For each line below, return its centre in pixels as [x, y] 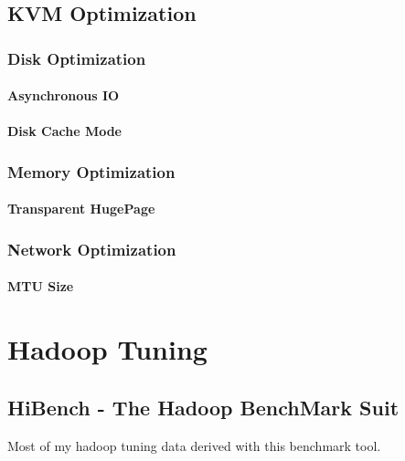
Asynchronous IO [64, 95]
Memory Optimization [91, 171]
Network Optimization [92, 249]
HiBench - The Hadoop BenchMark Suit [203, 407]
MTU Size [41, 286]
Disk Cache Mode [64, 131]
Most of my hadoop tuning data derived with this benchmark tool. [194, 445]
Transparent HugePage [81, 209]
